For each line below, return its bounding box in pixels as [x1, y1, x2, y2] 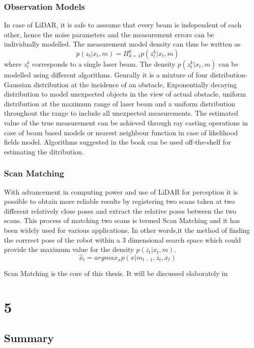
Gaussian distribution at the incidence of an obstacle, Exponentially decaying [4, 79, 237, 89]
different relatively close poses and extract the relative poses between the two [4, 205, 236, 216]
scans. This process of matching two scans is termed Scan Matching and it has [4, 215, 240, 225]
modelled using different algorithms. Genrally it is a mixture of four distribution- [4, 70, 248, 79]
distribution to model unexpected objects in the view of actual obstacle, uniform [4, 89, 246, 99]
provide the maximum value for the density [4, 244, 134, 254]
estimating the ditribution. [4, 146, 84, 156]
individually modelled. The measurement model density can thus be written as [4, 39, 241, 49]
